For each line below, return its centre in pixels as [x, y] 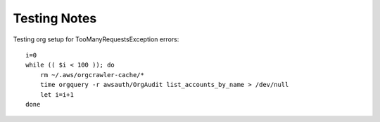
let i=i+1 [57, 94]
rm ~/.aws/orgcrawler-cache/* [92, 75]
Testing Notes [55, 18]
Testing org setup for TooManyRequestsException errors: [96, 39]
